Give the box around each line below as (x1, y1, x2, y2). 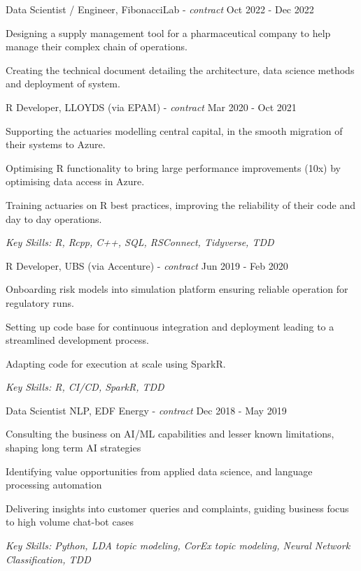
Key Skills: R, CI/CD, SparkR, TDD (6, 380, 164, 394)
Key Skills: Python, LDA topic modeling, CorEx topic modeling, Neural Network (6, 538, 351, 553)
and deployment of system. (6, 76, 120, 91)
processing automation (6, 477, 102, 492)
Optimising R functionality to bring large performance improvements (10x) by (6, 160, 341, 175)
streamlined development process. (6, 333, 149, 347)
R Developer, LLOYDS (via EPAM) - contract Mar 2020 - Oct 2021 (6, 99, 297, 114)
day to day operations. (6, 211, 102, 226)
